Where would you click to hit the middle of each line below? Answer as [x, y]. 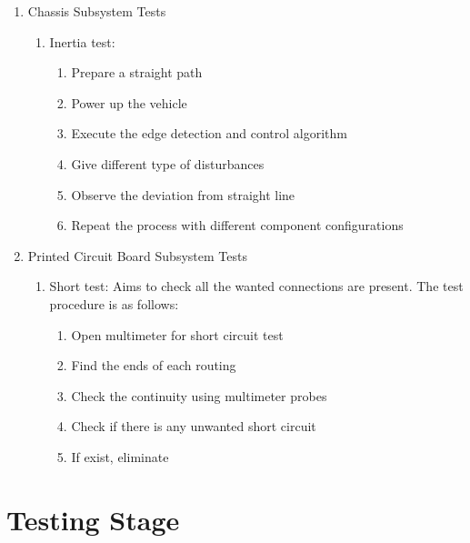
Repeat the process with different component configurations [237, 225]
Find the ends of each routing [154, 365]
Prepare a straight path [137, 72]
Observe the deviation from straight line [183, 194]
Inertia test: [82, 41]
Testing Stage [93, 519]
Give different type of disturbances [168, 163]
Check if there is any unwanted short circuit [194, 426]
